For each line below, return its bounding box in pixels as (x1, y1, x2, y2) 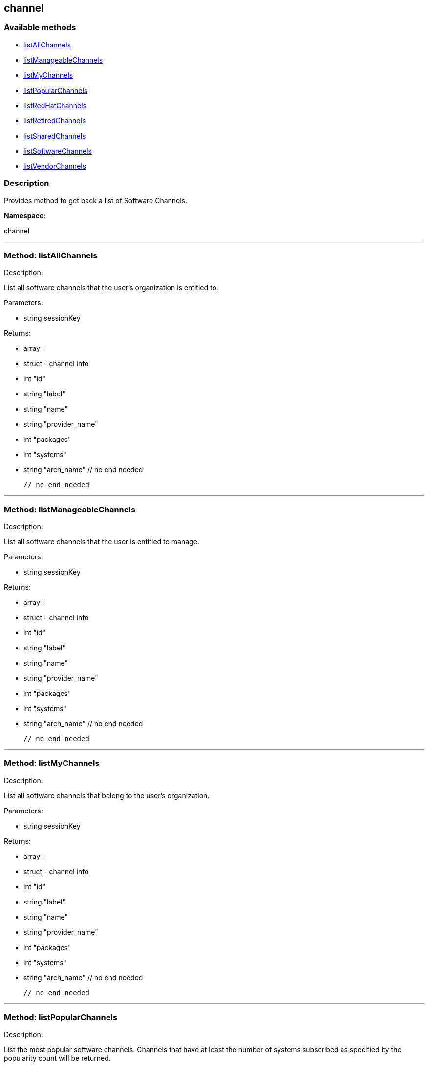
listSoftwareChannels (23, 146, 92, 155)
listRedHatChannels (23, 101, 86, 110)
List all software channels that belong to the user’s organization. (4, 791, 210, 800)
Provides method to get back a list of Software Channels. (4, 196, 188, 205)
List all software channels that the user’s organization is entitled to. (4, 283, 218, 292)
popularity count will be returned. (4, 1053, 111, 1062)
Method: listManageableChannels (4, 504, 136, 514)
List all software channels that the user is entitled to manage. (4, 537, 199, 546)
